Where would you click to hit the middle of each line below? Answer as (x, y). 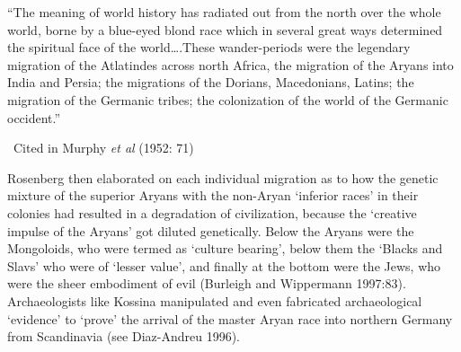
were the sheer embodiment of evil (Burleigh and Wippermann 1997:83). (207, 283)
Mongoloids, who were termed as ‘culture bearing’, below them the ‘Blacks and (225, 248)
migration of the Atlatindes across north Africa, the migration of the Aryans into (230, 64)
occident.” (34, 117)
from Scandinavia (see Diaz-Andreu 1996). (124, 336)
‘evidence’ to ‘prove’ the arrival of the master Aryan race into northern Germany (230, 318)
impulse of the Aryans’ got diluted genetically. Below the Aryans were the (211, 230)
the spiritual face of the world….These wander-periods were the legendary (209, 47)
